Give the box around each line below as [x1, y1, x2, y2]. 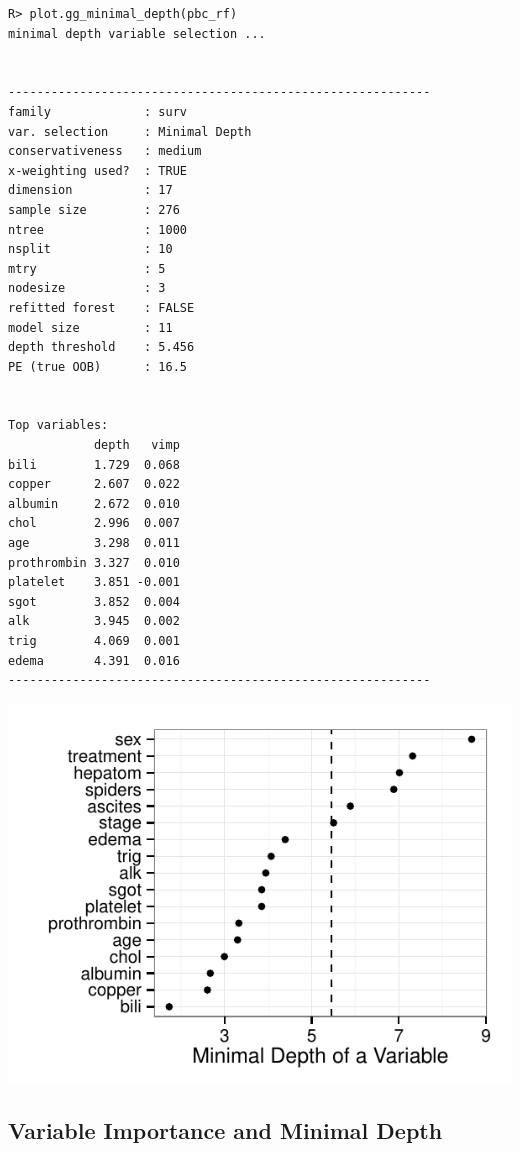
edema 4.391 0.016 [8, 653, 180, 668]
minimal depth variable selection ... [8, 26, 266, 41]
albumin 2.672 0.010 [8, 496, 180, 511]
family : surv [8, 104, 187, 119]
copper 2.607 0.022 [8, 477, 180, 492]
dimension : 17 [8, 183, 173, 198]
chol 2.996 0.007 [8, 516, 180, 531]
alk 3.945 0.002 [8, 614, 180, 629]
